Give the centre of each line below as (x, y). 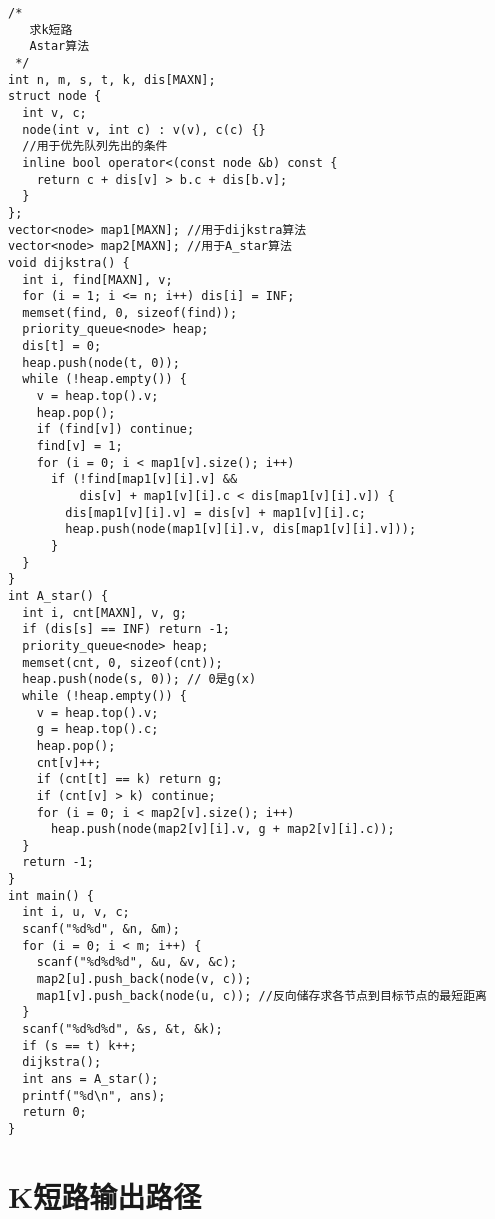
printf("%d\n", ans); (94, 1095)
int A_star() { (58, 595)
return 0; (54, 1112)
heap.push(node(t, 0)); (101, 362)
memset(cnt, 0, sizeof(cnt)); (122, 662)
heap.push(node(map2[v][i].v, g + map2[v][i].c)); (222, 829)
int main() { (51, 895)
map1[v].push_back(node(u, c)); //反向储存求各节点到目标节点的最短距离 (261, 995)
